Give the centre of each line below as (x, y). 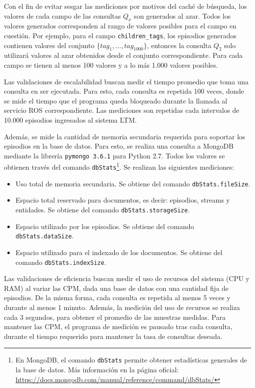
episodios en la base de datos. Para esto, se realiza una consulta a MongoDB (119, 146)
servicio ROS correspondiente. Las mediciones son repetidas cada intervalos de (122, 110)
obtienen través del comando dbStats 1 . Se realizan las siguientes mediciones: (119, 166)
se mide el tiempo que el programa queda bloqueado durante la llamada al (116, 100)
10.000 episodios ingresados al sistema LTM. (70, 120)
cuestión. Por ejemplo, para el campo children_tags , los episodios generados (120, 35)
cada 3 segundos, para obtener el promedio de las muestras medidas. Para (115, 317)
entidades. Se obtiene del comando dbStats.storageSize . (102, 209)
